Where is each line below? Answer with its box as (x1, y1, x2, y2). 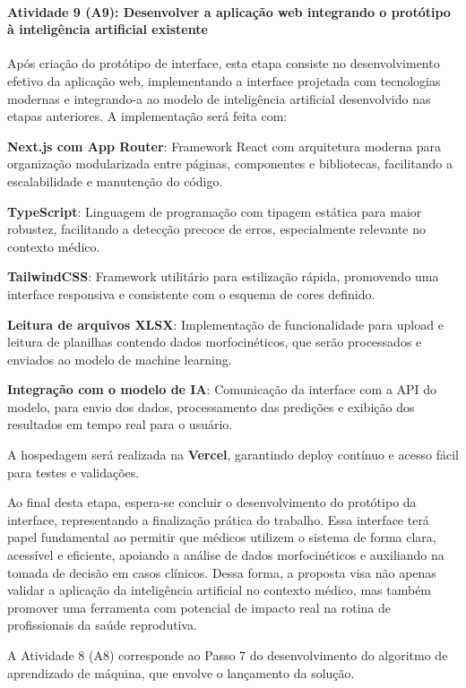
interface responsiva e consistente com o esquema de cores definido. (7, 284, 375, 303)
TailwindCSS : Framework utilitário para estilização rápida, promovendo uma (7, 267, 439, 286)
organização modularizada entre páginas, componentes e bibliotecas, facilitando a (7, 154, 453, 173)
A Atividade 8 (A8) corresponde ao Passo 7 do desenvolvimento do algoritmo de (7, 646, 448, 665)
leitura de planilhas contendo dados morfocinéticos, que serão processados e (7, 332, 422, 351)
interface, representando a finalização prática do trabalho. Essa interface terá (7, 510, 429, 529)
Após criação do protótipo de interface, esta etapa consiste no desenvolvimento (7, 54, 440, 73)
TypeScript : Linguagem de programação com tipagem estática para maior (7, 202, 422, 220)
